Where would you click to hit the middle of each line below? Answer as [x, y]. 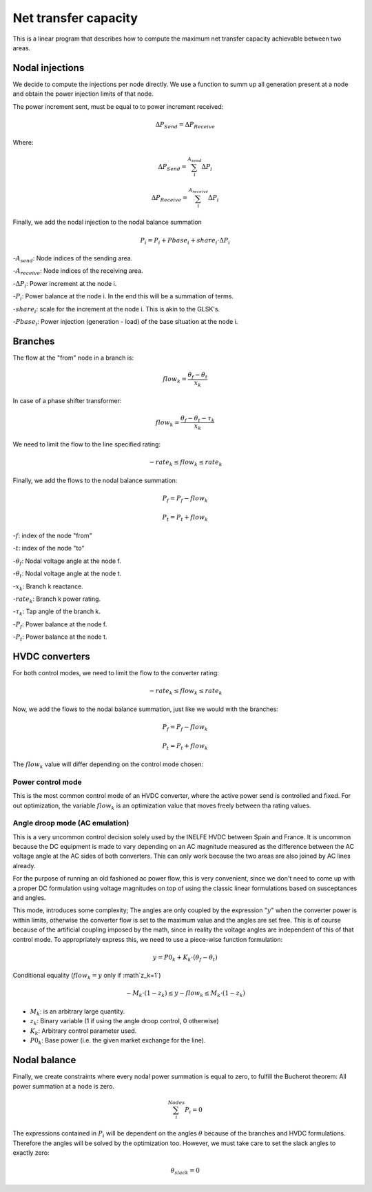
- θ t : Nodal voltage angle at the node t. [67, 574]
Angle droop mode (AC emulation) [71, 823]
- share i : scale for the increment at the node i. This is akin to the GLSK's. [116, 310]
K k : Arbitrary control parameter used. [83, 1031]
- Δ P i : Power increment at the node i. [65, 284]
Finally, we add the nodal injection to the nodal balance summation [107, 222]
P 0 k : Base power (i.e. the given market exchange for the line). [118, 1041]
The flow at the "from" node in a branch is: [73, 358]
